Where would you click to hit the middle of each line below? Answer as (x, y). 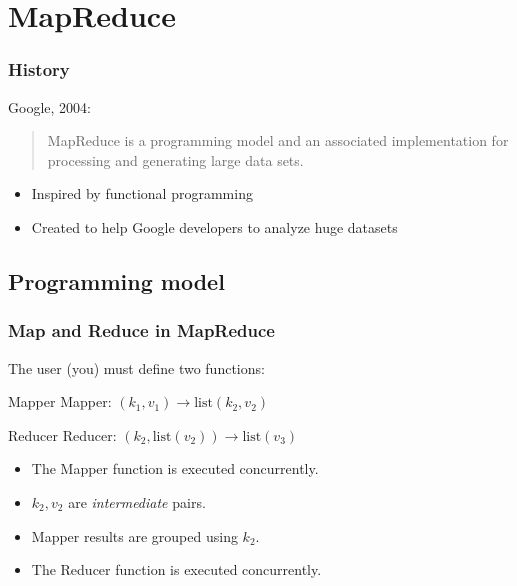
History (39, 69)
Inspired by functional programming (142, 193)
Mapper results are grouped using (134, 535)
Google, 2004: (49, 106)
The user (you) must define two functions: (136, 367)
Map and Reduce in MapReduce (141, 330)
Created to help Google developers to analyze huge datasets (214, 226)
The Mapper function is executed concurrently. (175, 468)
